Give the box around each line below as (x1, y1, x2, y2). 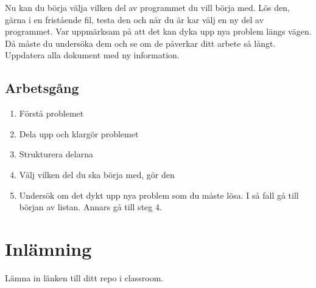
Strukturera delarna (19, 148, 93, 160)
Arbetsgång (5, 78, 79, 97)
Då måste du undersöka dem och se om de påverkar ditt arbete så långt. (5, 36, 276, 49)
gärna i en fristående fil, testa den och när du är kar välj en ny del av (5, 13, 264, 26)
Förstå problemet (19, 107, 84, 120)
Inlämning (5, 236, 92, 261)
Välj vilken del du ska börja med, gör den (19, 168, 175, 180)
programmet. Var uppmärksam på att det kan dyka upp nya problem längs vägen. (5, 25, 312, 38)
